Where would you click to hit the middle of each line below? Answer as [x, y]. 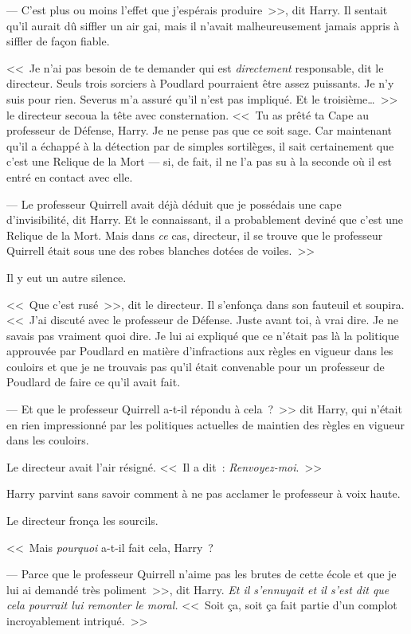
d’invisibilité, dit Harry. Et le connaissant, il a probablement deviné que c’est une [205, 219]
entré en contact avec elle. [70, 176]
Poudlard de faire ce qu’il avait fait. [94, 382]
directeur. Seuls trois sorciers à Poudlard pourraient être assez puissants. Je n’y [200, 83]
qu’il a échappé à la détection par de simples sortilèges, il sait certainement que [200, 145]
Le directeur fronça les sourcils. [82, 521]
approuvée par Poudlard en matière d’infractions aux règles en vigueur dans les [200, 351]
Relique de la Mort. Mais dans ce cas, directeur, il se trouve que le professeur [195, 235]
